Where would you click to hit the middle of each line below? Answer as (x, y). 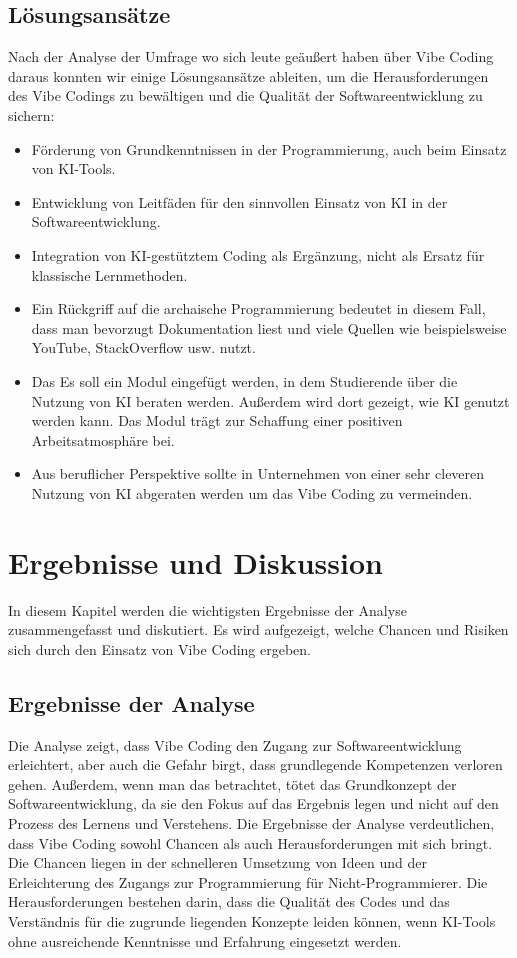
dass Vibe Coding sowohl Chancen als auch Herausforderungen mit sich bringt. (250, 842)
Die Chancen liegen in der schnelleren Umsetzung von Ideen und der (217, 862)
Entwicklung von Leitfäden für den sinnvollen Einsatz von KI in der (239, 201)
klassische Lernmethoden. (109, 274)
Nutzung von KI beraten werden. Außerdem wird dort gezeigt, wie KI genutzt (270, 400)
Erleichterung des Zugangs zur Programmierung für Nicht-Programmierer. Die (248, 881)
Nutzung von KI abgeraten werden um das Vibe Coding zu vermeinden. (252, 492)
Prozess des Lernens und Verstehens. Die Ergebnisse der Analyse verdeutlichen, (251, 822)
